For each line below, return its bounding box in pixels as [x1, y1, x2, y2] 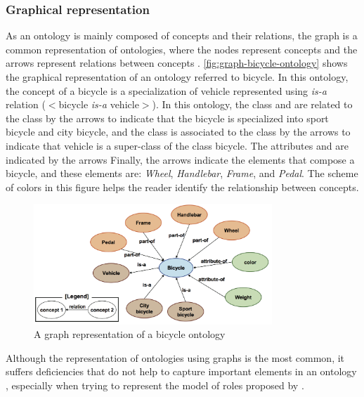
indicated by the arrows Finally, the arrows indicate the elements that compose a [6, 152, 355, 167]
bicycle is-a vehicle [58, 97, 139, 112]
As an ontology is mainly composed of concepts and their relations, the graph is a [6, 28, 358, 43]
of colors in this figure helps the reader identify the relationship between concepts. [6, 179, 359, 194]
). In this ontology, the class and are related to [152, 97, 353, 112]
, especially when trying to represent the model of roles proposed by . [6, 377, 304, 392]
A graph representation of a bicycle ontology [34, 327, 226, 341]
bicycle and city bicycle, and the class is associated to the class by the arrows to [6, 124, 351, 139]
